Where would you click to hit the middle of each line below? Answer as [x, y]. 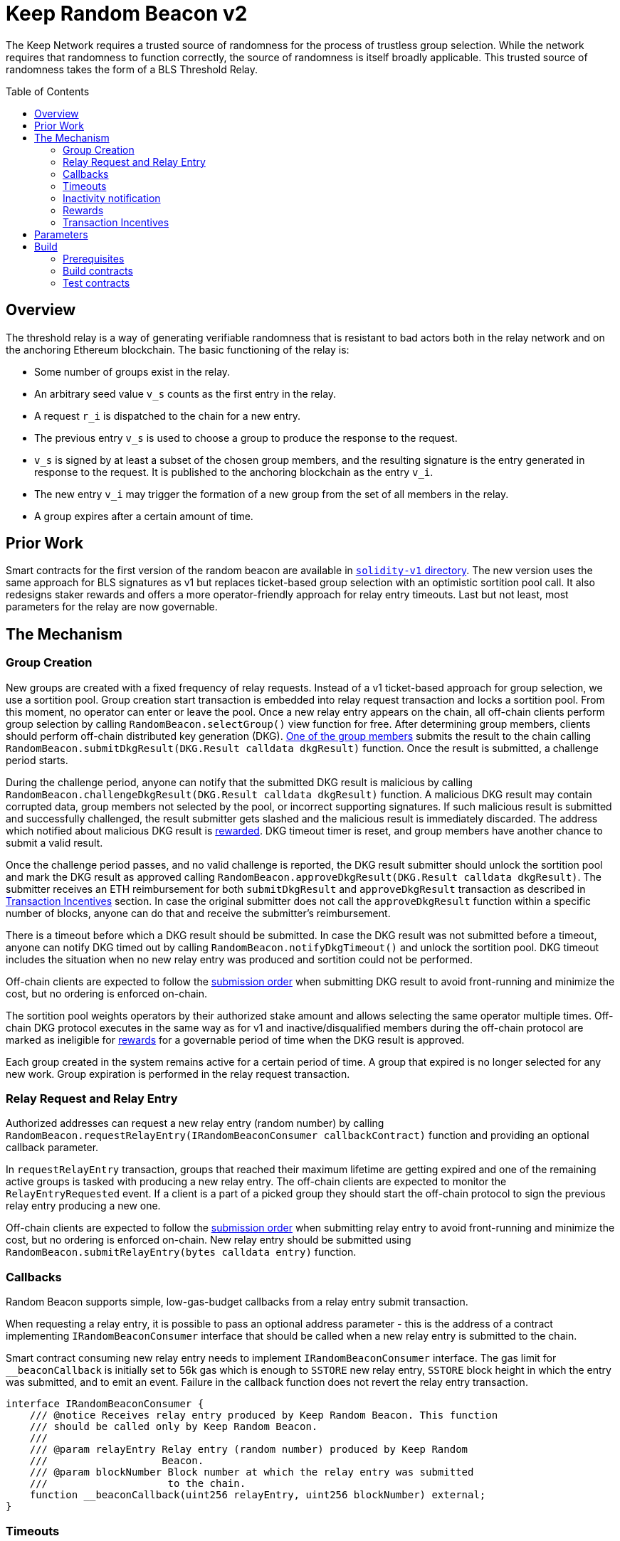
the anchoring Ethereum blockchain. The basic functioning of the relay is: [178, 349]
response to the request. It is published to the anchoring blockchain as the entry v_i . [234, 472]
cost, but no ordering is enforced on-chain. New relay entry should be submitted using [209, 1240]
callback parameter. [52, 1148]
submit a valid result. [54, 842]
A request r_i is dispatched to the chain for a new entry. [167, 415]
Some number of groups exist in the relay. [132, 371]
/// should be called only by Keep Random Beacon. [174, 1427]
